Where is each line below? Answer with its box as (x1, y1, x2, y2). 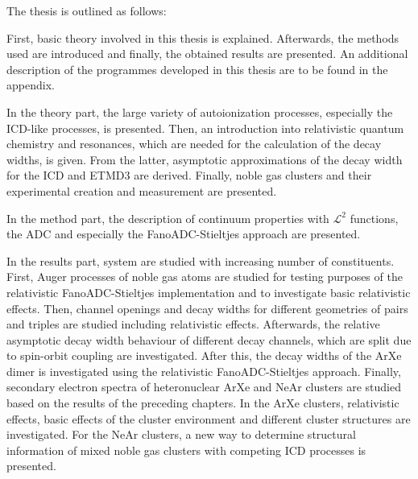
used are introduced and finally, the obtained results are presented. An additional (6, 45, 408, 62)
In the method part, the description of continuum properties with (6, 209, 329, 226)
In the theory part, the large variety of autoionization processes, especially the (6, 103, 393, 120)
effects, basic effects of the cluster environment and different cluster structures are (6, 410, 411, 427)
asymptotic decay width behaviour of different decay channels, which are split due (6, 331, 412, 348)
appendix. (6, 76, 55, 93)
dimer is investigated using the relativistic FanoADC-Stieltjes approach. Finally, (6, 362, 401, 379)
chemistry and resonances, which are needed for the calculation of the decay (6, 135, 382, 152)
